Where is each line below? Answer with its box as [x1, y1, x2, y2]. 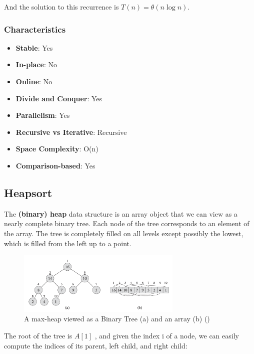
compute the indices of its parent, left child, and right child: [4, 340, 187, 350]
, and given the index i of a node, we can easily [94, 330, 239, 341]
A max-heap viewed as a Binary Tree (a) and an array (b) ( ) [24, 313, 210, 324]
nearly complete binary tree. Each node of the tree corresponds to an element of [4, 218, 249, 229]
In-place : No [15, 59, 57, 70]
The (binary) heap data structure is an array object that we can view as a [4, 208, 237, 219]
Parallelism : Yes [15, 110, 70, 120]
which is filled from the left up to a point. [4, 238, 131, 248]
